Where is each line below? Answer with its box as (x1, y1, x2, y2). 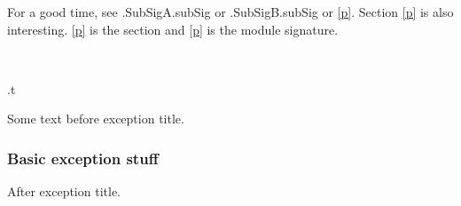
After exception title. (7, 182, 121, 201)
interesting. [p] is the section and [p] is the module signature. (7, 20, 339, 38)
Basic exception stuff (7, 147, 159, 169)
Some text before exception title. (7, 109, 184, 128)
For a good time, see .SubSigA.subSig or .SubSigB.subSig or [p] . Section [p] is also (7, 3, 454, 20)
